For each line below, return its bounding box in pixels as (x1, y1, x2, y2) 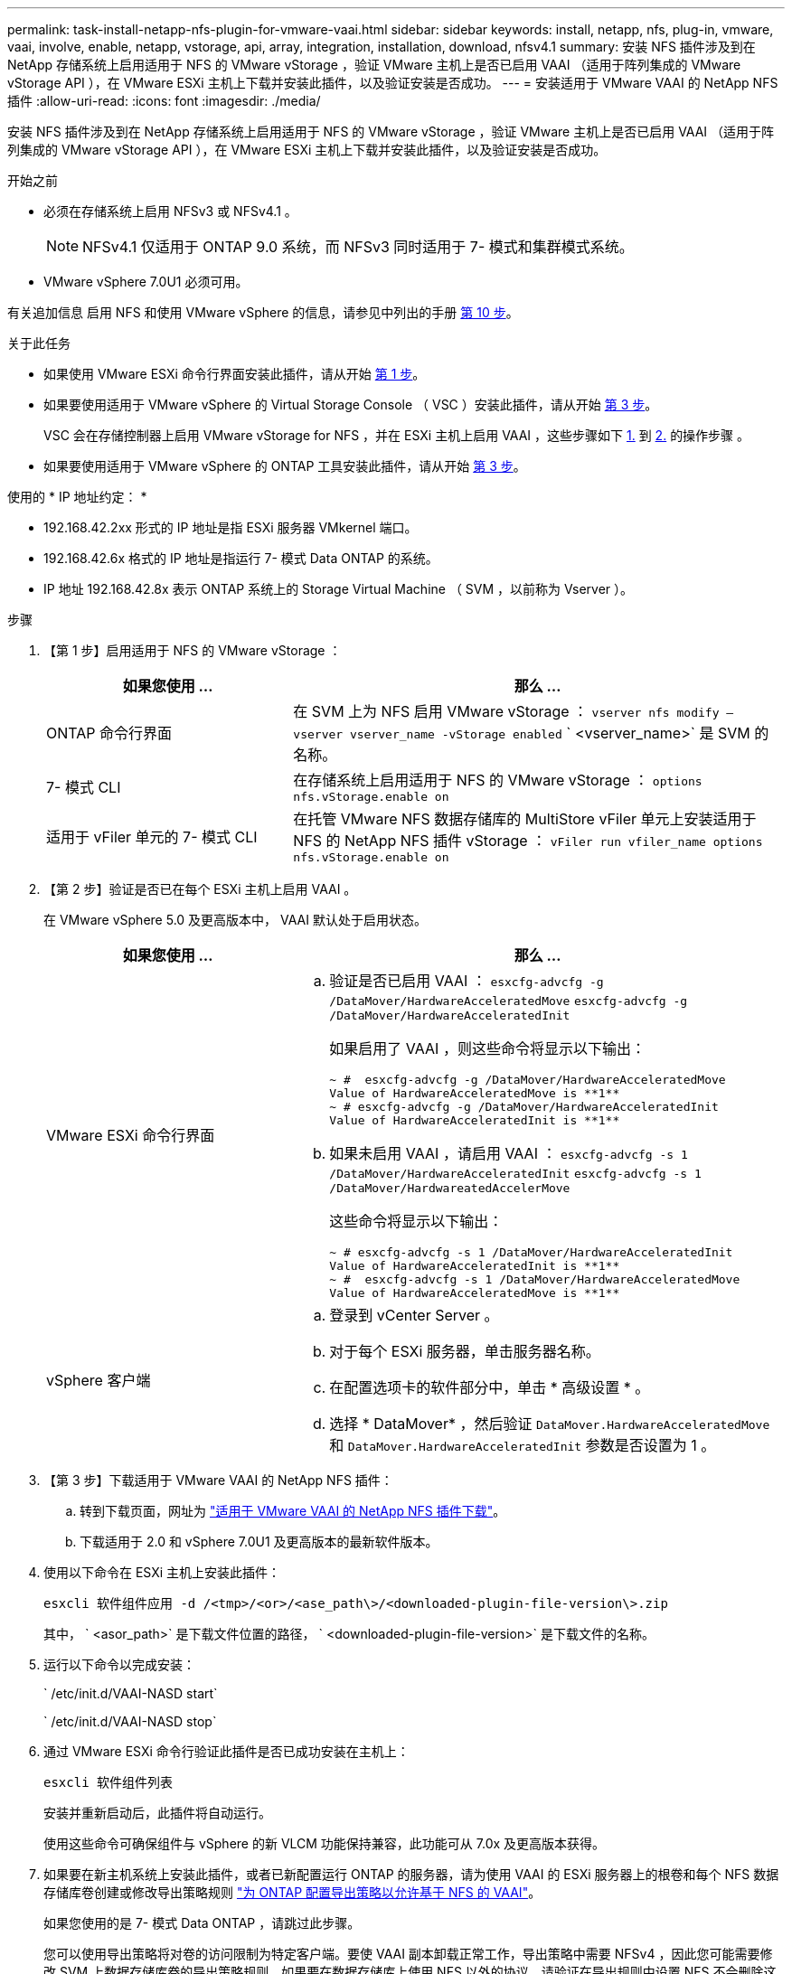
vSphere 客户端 (46, 1371, 151, 1389)
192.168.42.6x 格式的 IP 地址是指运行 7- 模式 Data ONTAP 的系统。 (43, 550, 438, 566)
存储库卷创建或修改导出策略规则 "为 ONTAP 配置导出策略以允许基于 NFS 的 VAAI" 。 (43, 1885, 542, 1900)
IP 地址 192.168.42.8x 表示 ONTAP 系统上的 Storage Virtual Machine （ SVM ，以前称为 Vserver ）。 (43, 581, 634, 597)
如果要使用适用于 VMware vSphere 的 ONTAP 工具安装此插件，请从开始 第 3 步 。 (43, 458, 526, 474)
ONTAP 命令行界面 (46, 724, 173, 742)
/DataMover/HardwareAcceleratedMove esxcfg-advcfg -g (329, 994, 688, 1008)
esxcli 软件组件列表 (43, 1775, 174, 1790)
